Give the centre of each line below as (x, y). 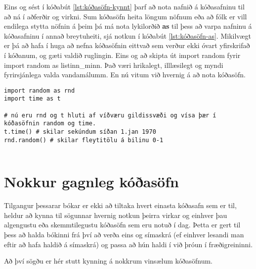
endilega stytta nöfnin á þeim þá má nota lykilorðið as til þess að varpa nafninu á (128, 26)
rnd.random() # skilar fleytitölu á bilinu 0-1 (84, 140)
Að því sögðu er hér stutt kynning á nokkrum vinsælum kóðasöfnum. (108, 261)
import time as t (32, 99)
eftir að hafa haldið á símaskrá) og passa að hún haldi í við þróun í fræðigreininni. (128, 244)
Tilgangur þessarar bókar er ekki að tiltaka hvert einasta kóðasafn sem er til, (120, 205)
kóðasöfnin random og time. (50, 124)
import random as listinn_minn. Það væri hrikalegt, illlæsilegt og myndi (114, 65)
